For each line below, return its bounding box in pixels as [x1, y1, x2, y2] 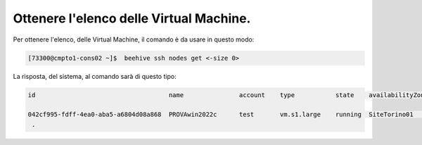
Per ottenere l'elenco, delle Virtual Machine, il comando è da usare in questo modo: [13, 35, 255, 44]
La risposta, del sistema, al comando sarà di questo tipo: [13, 72, 177, 80]
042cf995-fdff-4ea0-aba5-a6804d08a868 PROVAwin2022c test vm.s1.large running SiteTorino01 [27, 111, 414, 119]
